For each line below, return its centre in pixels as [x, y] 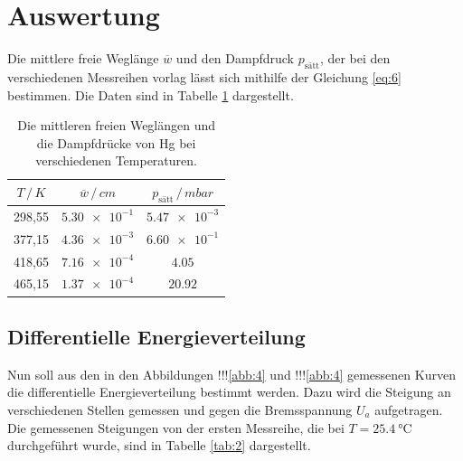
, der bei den [355, 58]
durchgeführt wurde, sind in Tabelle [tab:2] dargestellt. [159, 445]
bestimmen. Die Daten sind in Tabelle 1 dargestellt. [151, 94]
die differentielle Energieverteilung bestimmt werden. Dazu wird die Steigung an [229, 392]
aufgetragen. [409, 409]
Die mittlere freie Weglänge [83, 58]
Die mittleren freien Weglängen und [117, 125]
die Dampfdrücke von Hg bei [116, 142]
